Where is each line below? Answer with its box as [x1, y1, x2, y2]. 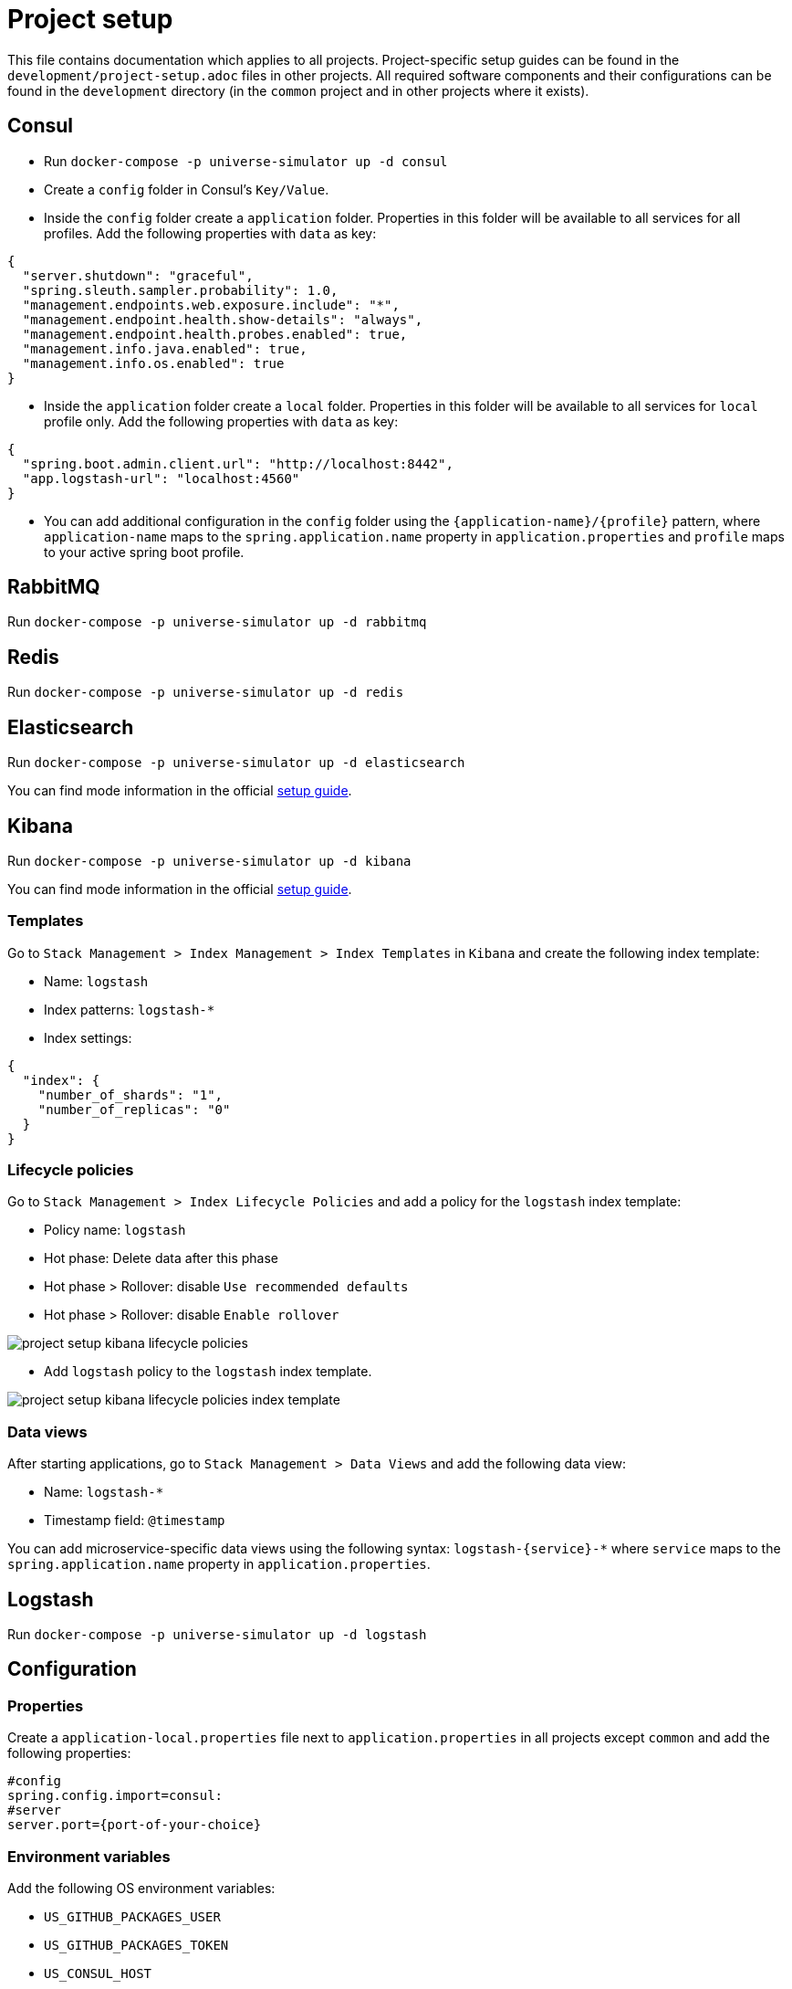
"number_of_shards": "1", [37, 1087, 224, 1102]
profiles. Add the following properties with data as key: [44, 225, 377, 241]
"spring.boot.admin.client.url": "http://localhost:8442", [22, 456, 453, 471]
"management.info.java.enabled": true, [22, 341, 307, 356]
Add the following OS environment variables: [7, 1880, 276, 1897]
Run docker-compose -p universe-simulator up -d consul [44, 153, 448, 169]
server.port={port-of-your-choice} [7, 1817, 262, 1833]
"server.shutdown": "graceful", [22, 268, 254, 283]
